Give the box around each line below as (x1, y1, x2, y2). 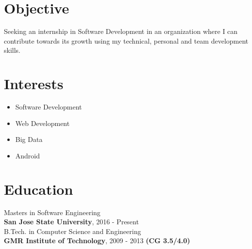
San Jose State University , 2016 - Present (4, 217, 139, 227)
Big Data (15, 134, 43, 144)
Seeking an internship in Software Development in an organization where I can (4, 26, 238, 36)
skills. (4, 45, 20, 55)
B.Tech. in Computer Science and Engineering (4, 226, 141, 236)
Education (4, 179, 73, 199)
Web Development (15, 118, 70, 128)
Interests (4, 74, 64, 93)
